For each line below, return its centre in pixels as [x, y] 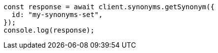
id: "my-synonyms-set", [57, 15]
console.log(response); [49, 30]
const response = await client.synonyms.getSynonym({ [109, 7]
